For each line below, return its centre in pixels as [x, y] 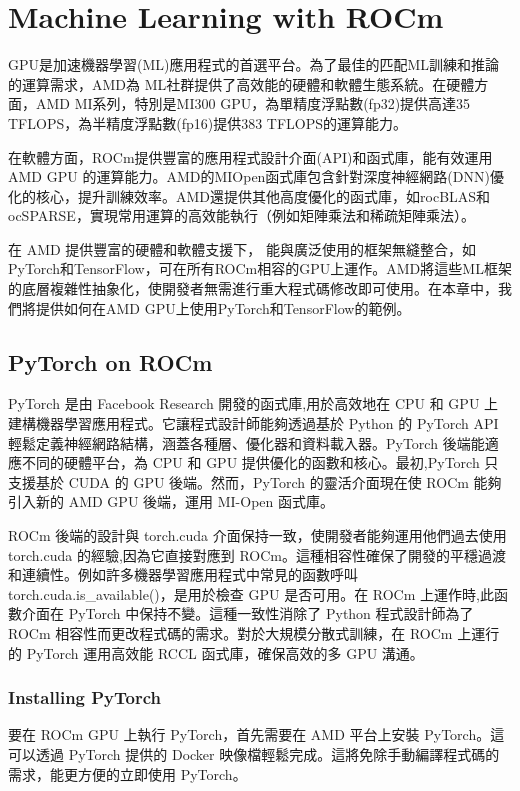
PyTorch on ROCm [110, 361]
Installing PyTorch [85, 697]
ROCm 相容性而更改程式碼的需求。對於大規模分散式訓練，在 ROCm [230, 632]
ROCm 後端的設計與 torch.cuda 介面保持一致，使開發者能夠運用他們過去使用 [257, 535]
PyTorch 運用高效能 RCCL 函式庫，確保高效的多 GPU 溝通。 [225, 652]
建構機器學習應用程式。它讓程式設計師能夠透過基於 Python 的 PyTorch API [253, 423]
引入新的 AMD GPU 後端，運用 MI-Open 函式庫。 [171, 501]
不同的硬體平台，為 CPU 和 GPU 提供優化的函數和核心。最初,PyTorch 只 [260, 462]
